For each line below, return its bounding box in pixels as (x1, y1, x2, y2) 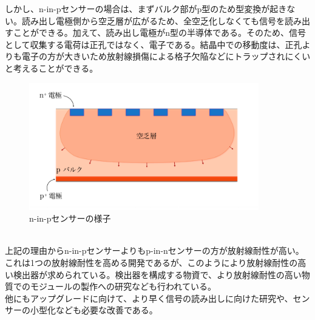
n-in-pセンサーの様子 (29, 212, 111, 225)
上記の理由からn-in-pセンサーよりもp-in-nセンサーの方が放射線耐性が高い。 (5, 244, 304, 257)
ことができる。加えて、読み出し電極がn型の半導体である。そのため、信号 (13, 26, 306, 39)
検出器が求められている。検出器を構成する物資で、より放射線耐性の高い (13, 268, 302, 281)
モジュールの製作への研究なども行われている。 (30, 280, 216, 293)
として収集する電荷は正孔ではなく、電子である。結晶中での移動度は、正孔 (5, 38, 302, 50)
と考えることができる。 (5, 61, 98, 74)
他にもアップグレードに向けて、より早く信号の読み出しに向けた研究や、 (5, 291, 293, 304)
